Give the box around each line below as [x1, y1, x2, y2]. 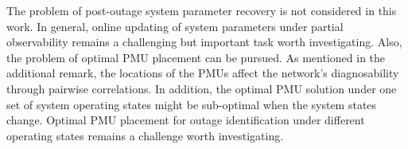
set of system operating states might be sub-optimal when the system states [6, 96, 377, 112]
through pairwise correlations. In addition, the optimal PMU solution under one [6, 80, 397, 96]
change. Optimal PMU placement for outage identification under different [6, 112, 365, 128]
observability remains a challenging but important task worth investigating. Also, [6, 33, 402, 50]
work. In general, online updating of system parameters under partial [6, 18, 344, 34]
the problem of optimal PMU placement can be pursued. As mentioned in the [6, 49, 386, 65]
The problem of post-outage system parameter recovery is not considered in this [6, 2, 397, 18]
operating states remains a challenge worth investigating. [6, 127, 284, 143]
